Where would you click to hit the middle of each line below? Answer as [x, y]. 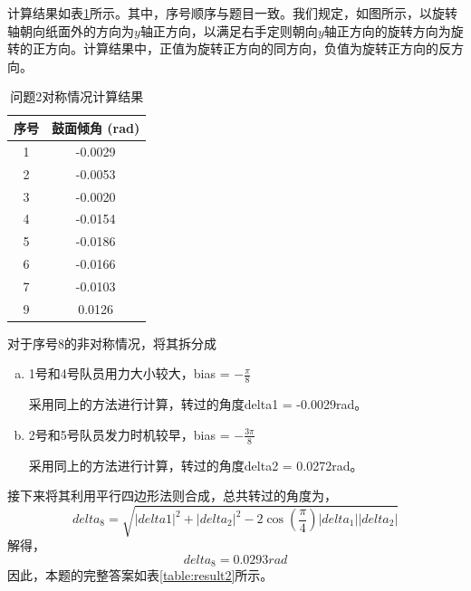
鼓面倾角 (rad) [96, 127]
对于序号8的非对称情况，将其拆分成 [112, 343]
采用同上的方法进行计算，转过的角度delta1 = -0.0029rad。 [198, 404]
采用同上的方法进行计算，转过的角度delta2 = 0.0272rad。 [196, 465]
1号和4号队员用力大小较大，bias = [129, 373]
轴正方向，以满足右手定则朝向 [229, 30]
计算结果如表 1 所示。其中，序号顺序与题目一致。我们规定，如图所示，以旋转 [232, 13]
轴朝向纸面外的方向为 [71, 30]
